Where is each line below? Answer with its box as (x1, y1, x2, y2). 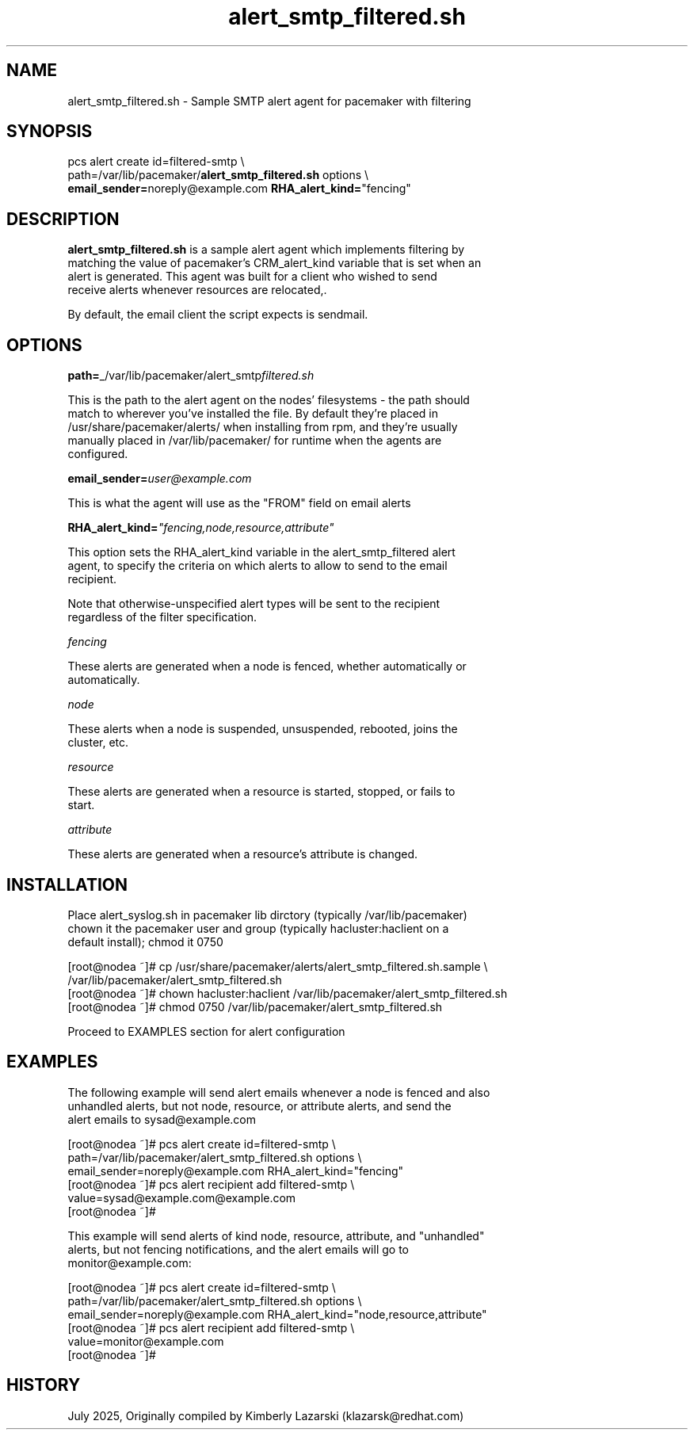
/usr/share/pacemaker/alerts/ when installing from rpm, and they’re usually (67, 420, 458, 434)
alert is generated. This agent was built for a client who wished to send (67, 269, 437, 284)
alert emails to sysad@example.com (67, 1112, 257, 1126)
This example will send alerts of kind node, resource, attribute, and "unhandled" (67, 1228, 485, 1243)
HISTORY (6, 1375, 81, 1396)
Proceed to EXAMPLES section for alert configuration (67, 1024, 345, 1038)
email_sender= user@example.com (67, 472, 252, 486)
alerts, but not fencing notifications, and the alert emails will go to (67, 1242, 409, 1256)
